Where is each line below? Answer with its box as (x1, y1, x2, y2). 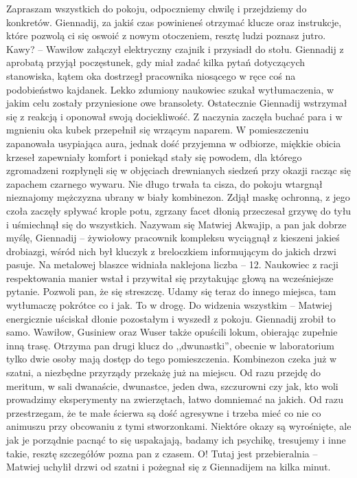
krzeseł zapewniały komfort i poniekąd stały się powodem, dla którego (6, 149, 302, 164)
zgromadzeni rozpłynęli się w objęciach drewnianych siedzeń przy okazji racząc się (6, 163, 352, 177)
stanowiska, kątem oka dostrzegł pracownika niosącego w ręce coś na (6, 68, 296, 83)
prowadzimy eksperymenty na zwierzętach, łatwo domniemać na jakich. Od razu (6, 392, 344, 406)
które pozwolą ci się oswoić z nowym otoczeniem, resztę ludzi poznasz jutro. (6, 28, 326, 43)
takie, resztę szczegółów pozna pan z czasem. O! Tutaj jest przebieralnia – (6, 446, 318, 460)
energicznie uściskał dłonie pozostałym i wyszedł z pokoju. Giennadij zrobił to (6, 311, 336, 325)
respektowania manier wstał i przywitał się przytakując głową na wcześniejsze (6, 270, 334, 285)
